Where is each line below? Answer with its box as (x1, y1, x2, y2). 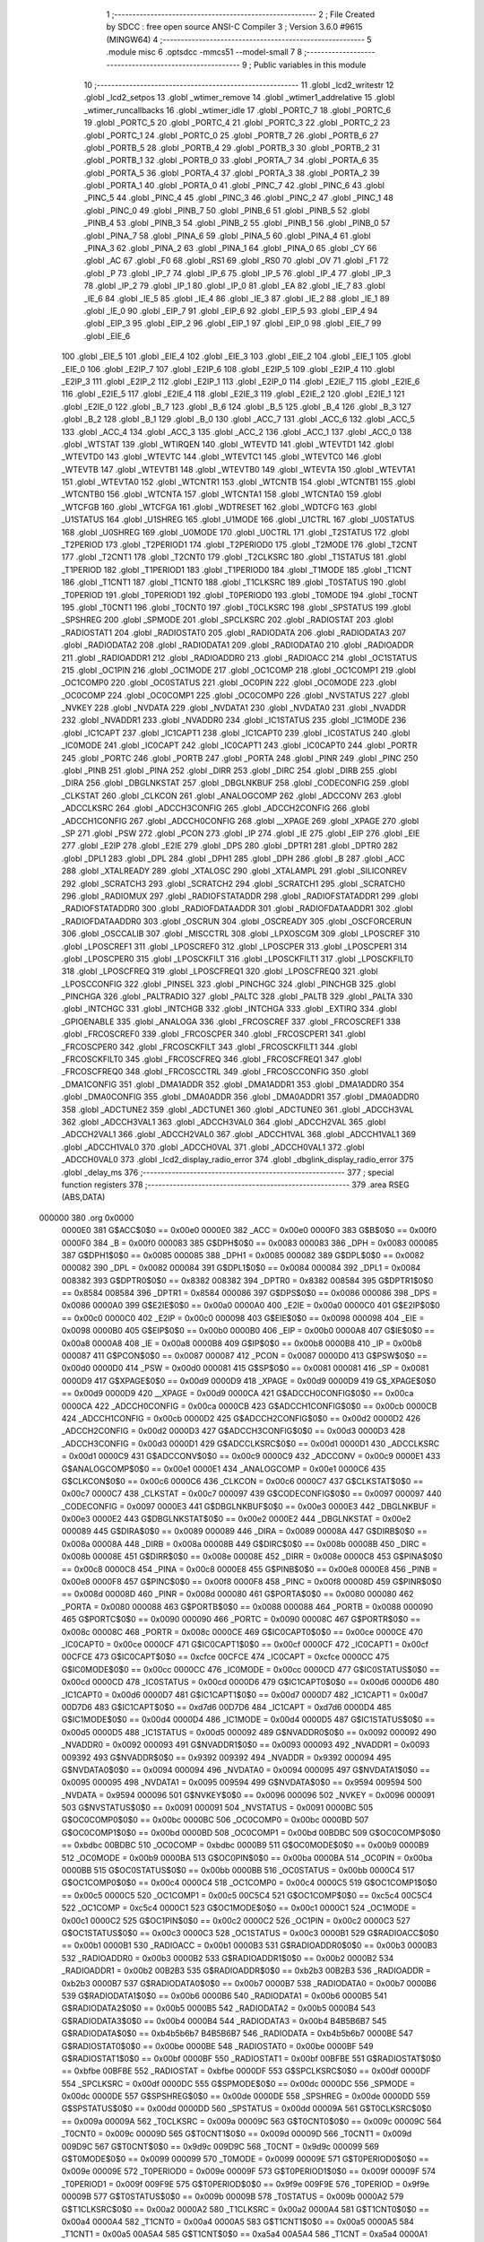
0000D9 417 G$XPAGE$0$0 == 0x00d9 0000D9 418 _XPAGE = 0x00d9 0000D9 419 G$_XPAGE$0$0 (61, 1375, 436, 1386)
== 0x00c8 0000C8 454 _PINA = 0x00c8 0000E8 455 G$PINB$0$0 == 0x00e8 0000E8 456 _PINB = (61, 1563, 438, 1574)
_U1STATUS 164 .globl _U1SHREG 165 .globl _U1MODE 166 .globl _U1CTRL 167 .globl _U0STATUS (61, 514, 415, 525)
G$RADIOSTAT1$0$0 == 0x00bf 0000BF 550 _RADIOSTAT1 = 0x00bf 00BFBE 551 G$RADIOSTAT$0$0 (61, 2053, 441, 2064)
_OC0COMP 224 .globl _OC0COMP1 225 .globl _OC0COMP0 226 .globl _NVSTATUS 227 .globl (61, 690, 410, 700)
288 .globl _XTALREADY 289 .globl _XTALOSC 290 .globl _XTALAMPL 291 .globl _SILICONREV (61, 865, 408, 876)
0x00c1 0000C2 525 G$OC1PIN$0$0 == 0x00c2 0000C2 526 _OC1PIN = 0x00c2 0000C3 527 (61, 1915, 411, 1925)
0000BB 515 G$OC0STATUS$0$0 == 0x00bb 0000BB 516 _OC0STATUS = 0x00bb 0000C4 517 (61, 1865, 416, 1876)
